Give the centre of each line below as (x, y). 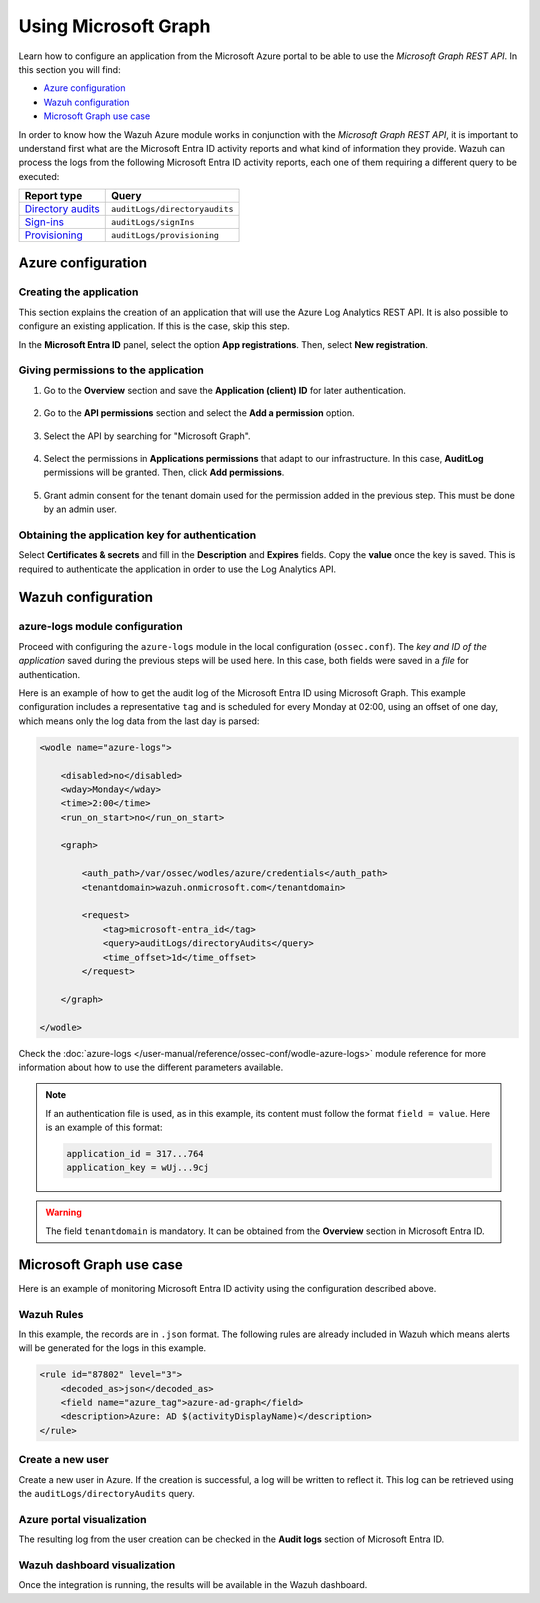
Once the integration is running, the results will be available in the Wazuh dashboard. (193, 1585)
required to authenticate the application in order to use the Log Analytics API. (177, 569)
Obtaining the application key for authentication (137, 535)
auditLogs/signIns (152, 221)
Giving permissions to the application (111, 370)
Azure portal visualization (82, 1519)
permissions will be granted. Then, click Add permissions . (164, 472)
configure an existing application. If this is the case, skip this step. (154, 326)
